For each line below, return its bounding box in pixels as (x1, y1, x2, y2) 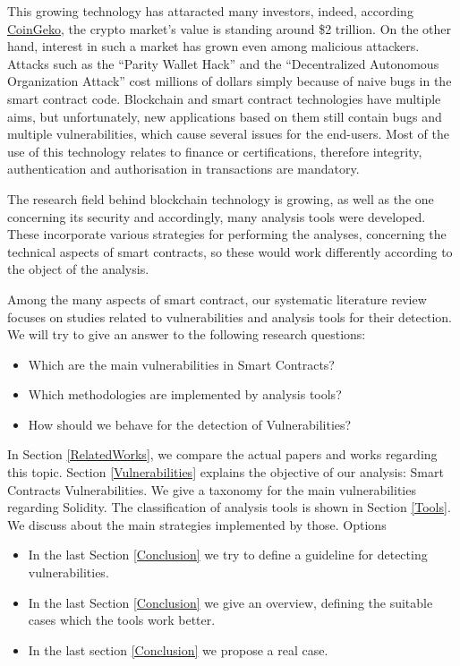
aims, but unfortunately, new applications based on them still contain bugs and (7, 107, 442, 125)
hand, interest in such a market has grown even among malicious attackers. (7, 37, 420, 55)
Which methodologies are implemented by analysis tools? (28, 385, 342, 404)
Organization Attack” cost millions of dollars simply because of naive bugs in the (7, 72, 452, 90)
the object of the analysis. (7, 260, 149, 278)
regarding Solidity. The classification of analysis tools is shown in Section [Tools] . (7, 498, 451, 517)
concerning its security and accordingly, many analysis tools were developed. (7, 207, 426, 226)
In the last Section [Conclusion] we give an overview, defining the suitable (28, 593, 433, 611)
